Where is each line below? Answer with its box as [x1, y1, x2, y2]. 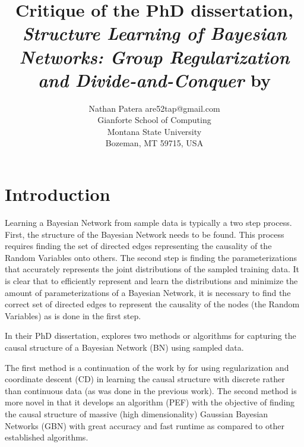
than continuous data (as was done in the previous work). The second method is [5, 384, 297, 396]
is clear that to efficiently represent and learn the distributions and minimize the [5, 274, 298, 287]
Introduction [5, 182, 110, 206]
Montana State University [107, 125, 202, 137]
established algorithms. [5, 431, 88, 443]
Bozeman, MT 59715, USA [105, 137, 204, 149]
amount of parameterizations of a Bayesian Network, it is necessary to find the [5, 286, 291, 298]
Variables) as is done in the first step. [5, 309, 141, 322]
